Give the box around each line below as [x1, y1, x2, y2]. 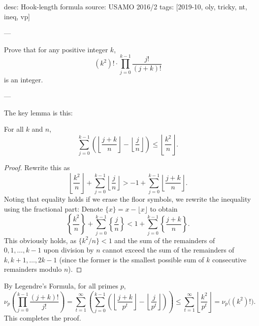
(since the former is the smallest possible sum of [59, 254, 204, 264]
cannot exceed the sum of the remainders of [102, 245, 234, 255]
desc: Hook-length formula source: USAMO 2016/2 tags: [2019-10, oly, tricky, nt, [4, 1, 247, 11]
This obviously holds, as [4, 235, 76, 245]
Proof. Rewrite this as [4, 162, 70, 173]
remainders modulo [4, 264, 62, 274]
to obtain [150, 203, 178, 214]
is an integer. [4, 74, 43, 84]
